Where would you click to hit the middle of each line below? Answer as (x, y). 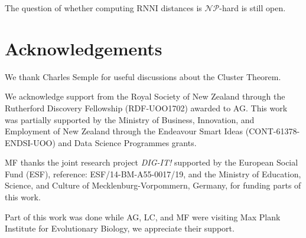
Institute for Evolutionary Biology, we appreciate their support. (120, 228)
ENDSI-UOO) (30, 142)
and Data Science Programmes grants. (127, 142)
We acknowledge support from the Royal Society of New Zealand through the (145, 96)
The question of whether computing (69, 8)
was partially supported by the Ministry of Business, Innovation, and (130, 119)
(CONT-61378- (273, 131)
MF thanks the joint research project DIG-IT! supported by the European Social (152, 162)
